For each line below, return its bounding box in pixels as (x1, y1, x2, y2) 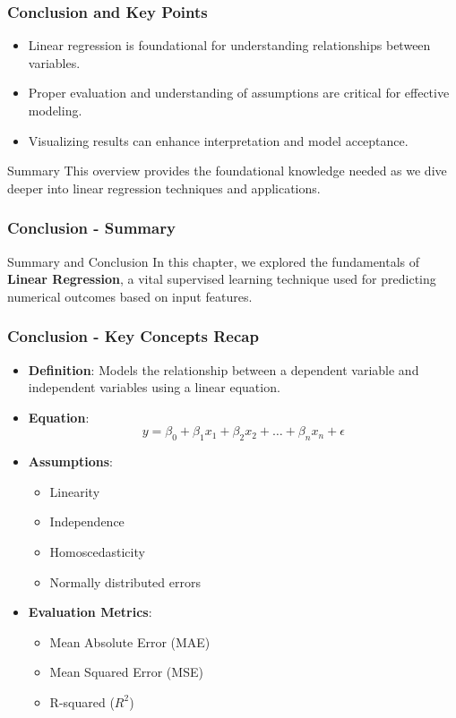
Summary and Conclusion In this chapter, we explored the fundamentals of (7, 252, 420, 270)
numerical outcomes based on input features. (7, 286, 253, 305)
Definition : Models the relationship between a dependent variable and (28, 360, 419, 379)
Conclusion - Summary (7, 217, 176, 239)
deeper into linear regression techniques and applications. (7, 178, 321, 197)
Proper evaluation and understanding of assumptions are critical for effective (28, 83, 450, 102)
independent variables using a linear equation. (28, 378, 280, 397)
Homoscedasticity (49, 542, 145, 560)
